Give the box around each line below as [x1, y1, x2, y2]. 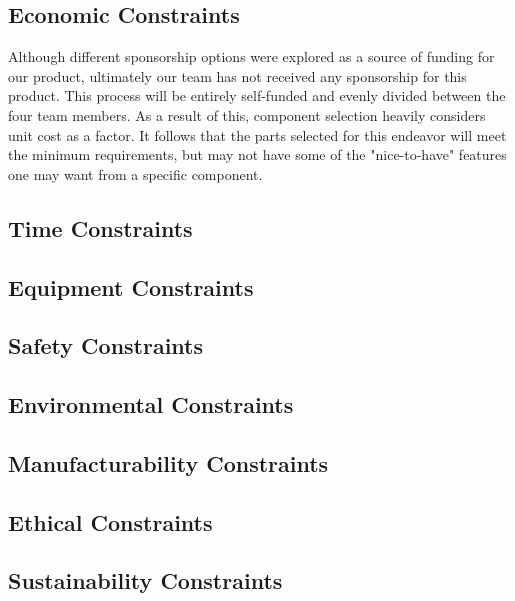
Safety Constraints [8, 330, 204, 361]
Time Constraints [8, 212, 193, 243]
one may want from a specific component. [8, 163, 263, 184]
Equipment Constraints [8, 271, 254, 302]
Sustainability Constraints [8, 565, 283, 596]
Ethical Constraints [8, 506, 213, 537]
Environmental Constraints [8, 389, 294, 420]
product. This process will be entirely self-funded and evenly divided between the [8, 85, 506, 106]
